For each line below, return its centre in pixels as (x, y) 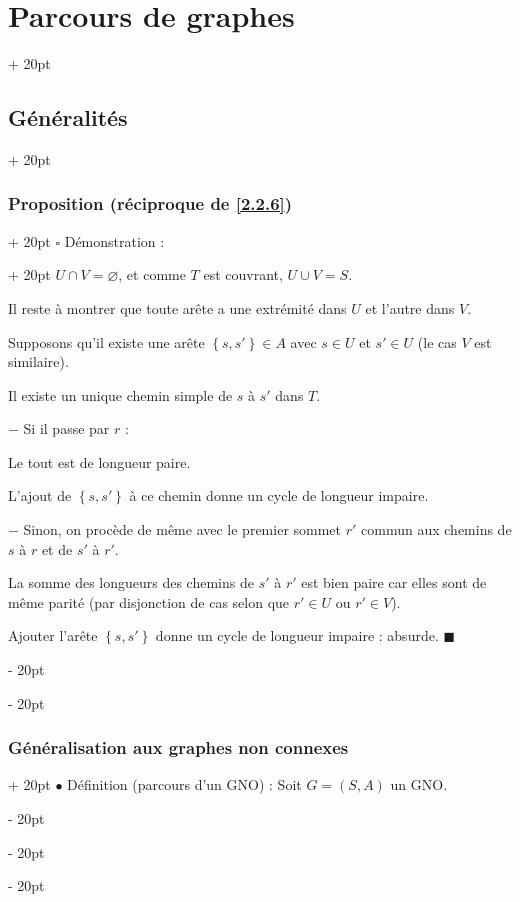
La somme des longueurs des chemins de (131, 582)
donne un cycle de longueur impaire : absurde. (297, 635)
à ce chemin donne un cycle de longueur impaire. (279, 495)
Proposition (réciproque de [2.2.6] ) (150, 203)
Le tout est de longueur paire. (99, 461)
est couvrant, (243, 274)
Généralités (68, 117)
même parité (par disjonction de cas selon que (149, 601)
